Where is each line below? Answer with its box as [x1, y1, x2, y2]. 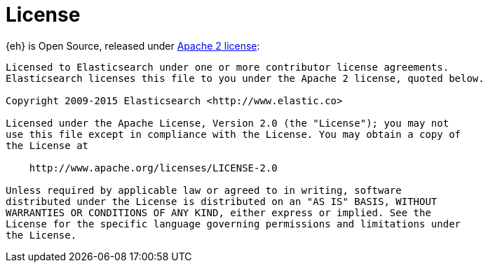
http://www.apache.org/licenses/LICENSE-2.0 [29, 162, 278, 174]
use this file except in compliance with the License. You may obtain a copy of [6, 128, 461, 140]
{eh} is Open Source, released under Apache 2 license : [6, 39, 260, 52]
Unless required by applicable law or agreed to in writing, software [6, 184, 402, 196]
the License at [6, 139, 89, 151]
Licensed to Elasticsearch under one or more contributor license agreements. [6, 61, 449, 73]
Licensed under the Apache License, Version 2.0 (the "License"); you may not [6, 117, 449, 129]
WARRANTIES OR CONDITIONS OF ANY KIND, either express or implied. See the [6, 206, 431, 218]
